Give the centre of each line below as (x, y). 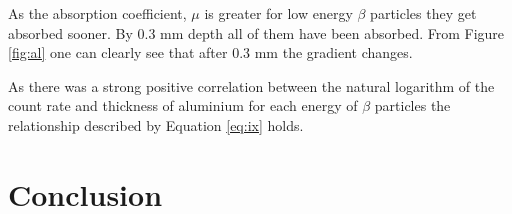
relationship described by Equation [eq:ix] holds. (156, 124)
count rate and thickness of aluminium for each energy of (183, 105)
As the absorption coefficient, (97, 13)
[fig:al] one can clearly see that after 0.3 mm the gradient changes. (210, 52)
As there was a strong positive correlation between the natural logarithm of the (251, 85)
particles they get (423, 13)
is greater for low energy (278, 13)
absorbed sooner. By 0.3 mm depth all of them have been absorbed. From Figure (256, 32)
